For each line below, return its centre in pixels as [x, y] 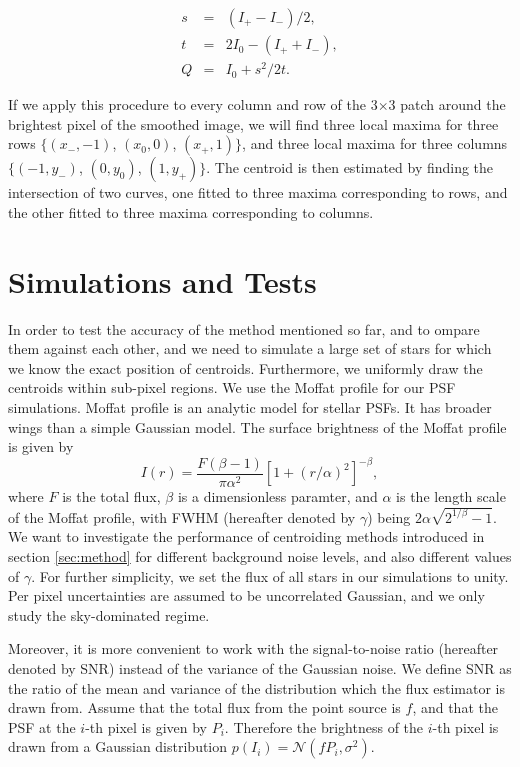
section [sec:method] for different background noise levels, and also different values [260, 555]
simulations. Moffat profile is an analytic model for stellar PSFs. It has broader [250, 407]
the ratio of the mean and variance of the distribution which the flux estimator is [257, 687]
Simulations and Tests [162, 280]
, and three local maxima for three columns [375, 143]
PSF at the [42, 726]
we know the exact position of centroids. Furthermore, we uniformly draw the [245, 367]
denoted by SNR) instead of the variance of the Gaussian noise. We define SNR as [260, 667]
